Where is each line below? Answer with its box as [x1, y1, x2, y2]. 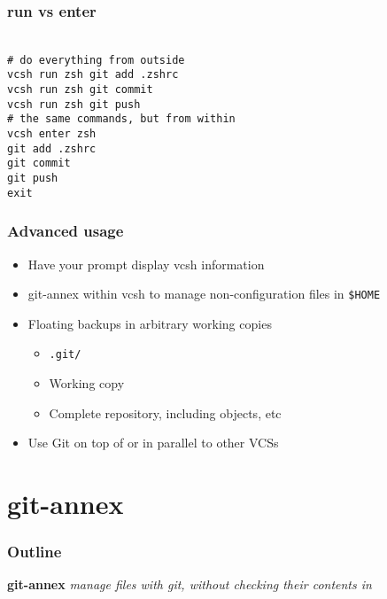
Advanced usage [7, 220, 124, 242]
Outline [7, 541, 62, 563]
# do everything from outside [7, 53, 185, 66]
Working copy [49, 374, 125, 393]
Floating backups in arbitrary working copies [27, 314, 272, 332]
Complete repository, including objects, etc [49, 403, 282, 422]
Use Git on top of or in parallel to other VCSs [27, 433, 279, 452]
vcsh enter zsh [7, 128, 97, 141]
